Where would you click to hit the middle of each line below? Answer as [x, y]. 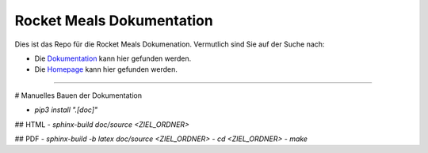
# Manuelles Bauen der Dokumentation [78, 95]
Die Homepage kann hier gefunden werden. [106, 69]
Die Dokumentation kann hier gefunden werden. [113, 58]
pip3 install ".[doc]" [66, 110]
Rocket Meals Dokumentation [114, 21]
